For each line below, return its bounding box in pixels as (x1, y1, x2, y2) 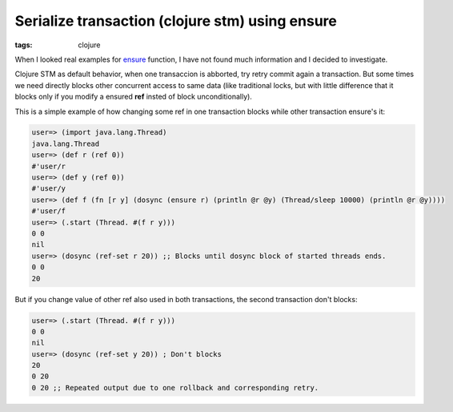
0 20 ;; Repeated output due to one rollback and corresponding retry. (31, 383, 319, 392)
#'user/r (31, 161, 66, 171)
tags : (14, 40, 33, 50)
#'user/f (31, 207, 66, 216)
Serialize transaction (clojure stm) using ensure (14, 12, 338, 30)
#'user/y (31, 184, 66, 193)
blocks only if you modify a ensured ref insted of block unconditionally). (14, 92, 252, 102)
